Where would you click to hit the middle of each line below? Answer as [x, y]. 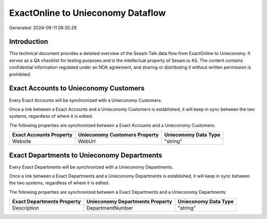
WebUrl [87, 141]
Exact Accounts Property [42, 135]
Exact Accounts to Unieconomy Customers [77, 88]
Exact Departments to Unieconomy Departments [86, 155]
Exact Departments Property [46, 202]
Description [26, 208]
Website [22, 141]
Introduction [29, 42]
